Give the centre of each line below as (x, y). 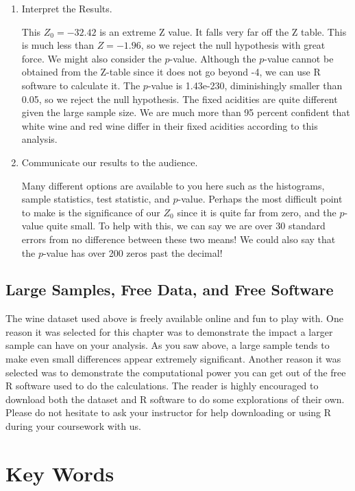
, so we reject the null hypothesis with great (233, 45)
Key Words (60, 473)
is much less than (58, 45)
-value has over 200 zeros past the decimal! (133, 252)
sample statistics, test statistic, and (96, 199)
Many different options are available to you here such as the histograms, (173, 185)
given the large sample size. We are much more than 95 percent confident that (186, 112)
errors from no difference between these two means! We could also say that (179, 239)
